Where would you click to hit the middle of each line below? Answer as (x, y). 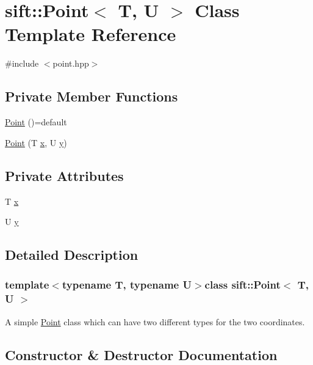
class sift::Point (243, 285)
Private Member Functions (92, 96)
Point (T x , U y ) (36, 142)
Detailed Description (72, 255)
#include (22, 63)
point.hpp (71, 63)
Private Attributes (64, 175)
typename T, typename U (127, 285)
